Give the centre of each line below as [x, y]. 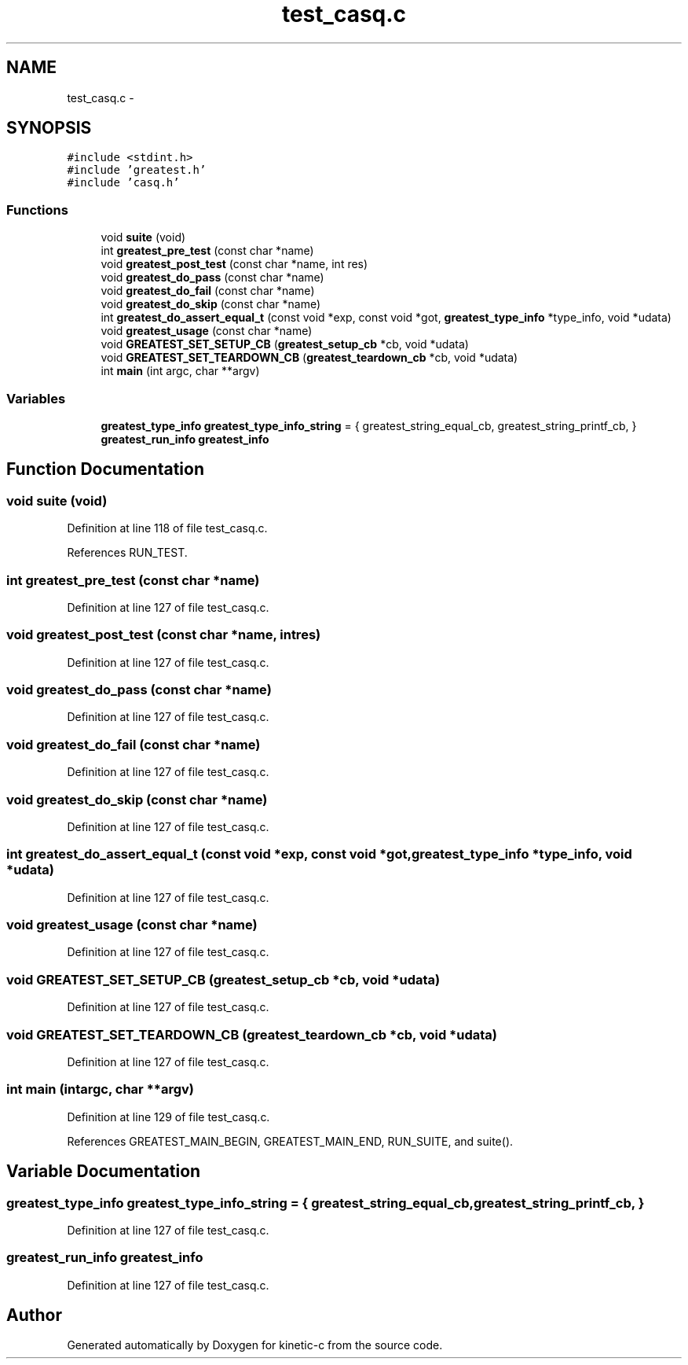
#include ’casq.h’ [123, 183]
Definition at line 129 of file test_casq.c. [168, 1117]
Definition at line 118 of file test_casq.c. [167, 528]
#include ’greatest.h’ [137, 170]
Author [34, 1315]
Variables [36, 398]
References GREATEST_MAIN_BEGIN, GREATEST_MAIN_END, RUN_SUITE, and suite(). [290, 1141]
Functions [37, 210]
